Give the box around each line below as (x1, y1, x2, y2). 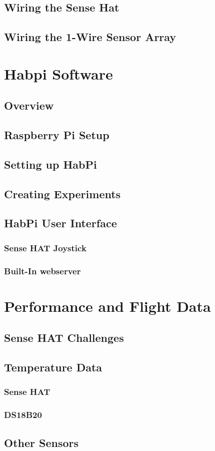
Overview (4, 98, 54, 113)
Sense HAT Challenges (4, 330, 124, 345)
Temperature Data (4, 359, 102, 375)
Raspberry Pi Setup (4, 127, 109, 143)
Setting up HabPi (4, 156, 97, 172)
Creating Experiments (4, 186, 121, 201)
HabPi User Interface (4, 215, 117, 231)
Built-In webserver (4, 264, 81, 277)
